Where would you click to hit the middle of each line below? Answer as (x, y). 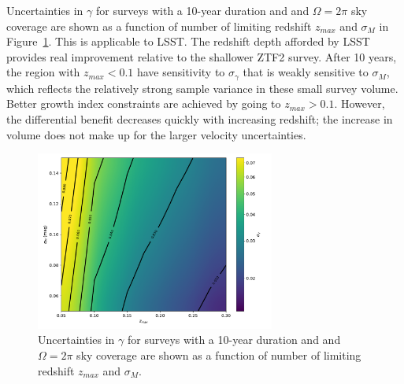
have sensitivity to (181, 72)
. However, (360, 103)
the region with (43, 72)
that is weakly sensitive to (306, 72)
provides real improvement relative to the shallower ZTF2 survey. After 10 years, (202, 56)
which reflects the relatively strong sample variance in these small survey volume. (202, 88)
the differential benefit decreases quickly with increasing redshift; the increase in (200, 119)
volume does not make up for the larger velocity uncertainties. (156, 134)
